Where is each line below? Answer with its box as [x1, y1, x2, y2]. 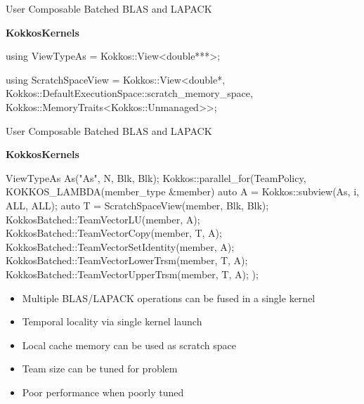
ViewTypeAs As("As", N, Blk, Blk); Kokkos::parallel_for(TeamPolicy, [6, 170, 306, 185]
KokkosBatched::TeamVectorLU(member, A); [6, 211, 200, 226]
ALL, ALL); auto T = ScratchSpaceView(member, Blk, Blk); [6, 197, 269, 212]
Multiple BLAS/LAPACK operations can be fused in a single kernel [22, 290, 316, 305]
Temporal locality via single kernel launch [22, 314, 202, 329]
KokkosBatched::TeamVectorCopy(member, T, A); [6, 226, 222, 240]
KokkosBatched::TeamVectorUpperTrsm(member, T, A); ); [6, 266, 259, 281]
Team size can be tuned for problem [22, 361, 178, 376]
